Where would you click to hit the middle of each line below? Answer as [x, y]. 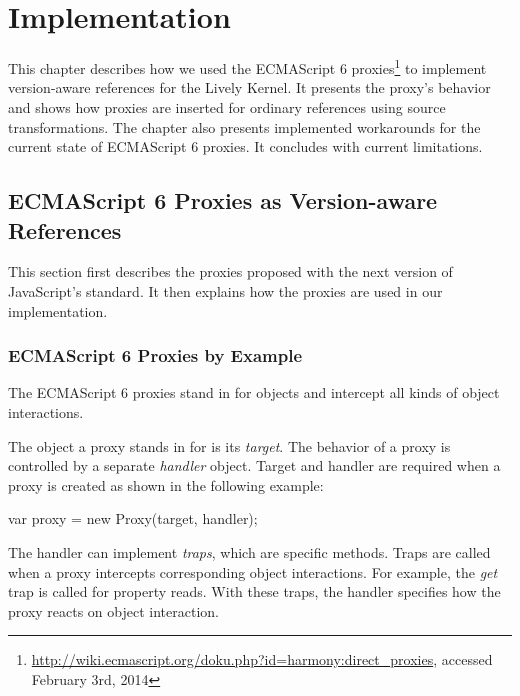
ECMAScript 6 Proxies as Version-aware [223, 200]
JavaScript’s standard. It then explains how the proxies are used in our [225, 290]
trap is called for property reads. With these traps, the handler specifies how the [254, 591]
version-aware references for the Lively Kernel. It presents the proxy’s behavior [249, 87]
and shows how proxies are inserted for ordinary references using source [227, 106]
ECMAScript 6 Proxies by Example [155, 355]
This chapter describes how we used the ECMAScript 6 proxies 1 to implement [247, 66]
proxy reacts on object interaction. [113, 610]
